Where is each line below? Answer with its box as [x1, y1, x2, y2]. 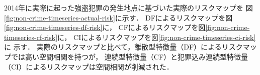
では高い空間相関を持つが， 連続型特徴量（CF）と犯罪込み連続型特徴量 [11, 51, 248, 61]
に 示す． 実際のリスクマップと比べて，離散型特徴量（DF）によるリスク [4, 41, 243, 52]
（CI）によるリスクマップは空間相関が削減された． [4, 61, 174, 71]
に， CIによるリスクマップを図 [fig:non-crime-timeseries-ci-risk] [57, 31, 256, 42]
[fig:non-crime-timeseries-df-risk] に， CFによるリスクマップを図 [4, 22, 206, 32]
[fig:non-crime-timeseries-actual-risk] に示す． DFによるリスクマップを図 [4, 12, 233, 22]
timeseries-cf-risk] [4, 31, 58, 42]
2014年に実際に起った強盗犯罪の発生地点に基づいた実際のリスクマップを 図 [4, 2, 253, 12]
